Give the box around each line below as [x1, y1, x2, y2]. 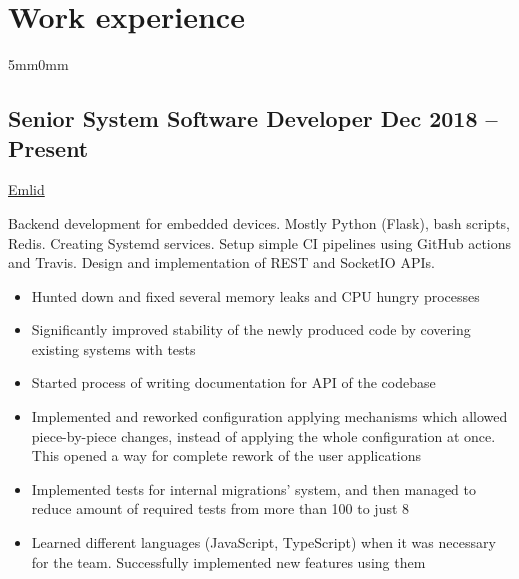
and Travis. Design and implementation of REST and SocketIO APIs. [8, 252, 435, 273]
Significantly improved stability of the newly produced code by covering [31, 319, 471, 340]
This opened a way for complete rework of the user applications [31, 445, 422, 466]
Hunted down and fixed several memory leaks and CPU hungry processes [31, 285, 480, 306]
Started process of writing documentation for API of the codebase [31, 372, 436, 393]
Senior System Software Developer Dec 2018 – [8, 103, 498, 134]
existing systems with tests [31, 338, 196, 359]
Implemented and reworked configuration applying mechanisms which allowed [31, 406, 508, 427]
